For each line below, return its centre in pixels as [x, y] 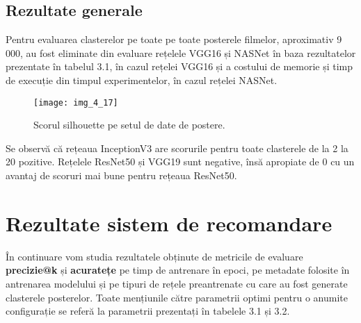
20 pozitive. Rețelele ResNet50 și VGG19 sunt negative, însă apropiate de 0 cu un [180, 161]
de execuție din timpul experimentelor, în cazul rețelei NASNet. [142, 80]
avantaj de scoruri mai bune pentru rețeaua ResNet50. [121, 175]
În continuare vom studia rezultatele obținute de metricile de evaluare [154, 256]
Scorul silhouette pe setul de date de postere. [129, 125]
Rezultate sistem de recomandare [169, 223]
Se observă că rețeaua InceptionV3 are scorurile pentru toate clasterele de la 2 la [177, 148]
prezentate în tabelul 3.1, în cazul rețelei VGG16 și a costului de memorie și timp [179, 66]
